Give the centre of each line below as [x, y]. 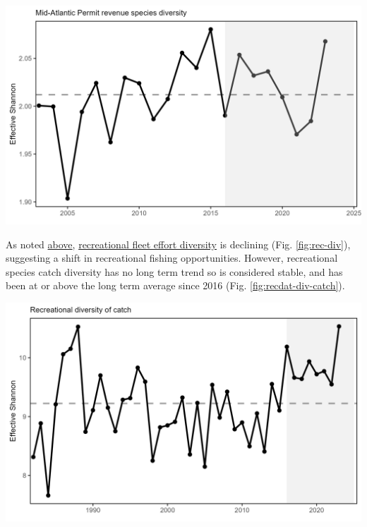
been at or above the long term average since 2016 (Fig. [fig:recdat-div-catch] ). [175, 285]
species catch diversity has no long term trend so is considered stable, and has [174, 271]
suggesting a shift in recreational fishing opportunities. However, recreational [172, 258]
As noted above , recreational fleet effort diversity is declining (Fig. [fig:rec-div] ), [178, 244]
